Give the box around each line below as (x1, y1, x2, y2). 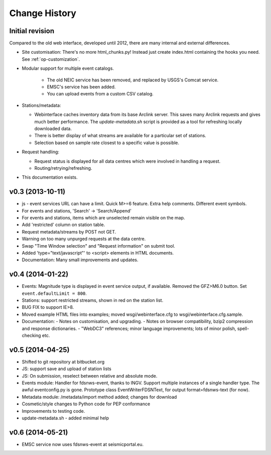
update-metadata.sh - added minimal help (22, 415, 109, 421)
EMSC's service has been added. (47, 84, 116, 90)
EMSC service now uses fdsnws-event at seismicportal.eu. (22, 441, 144, 447)
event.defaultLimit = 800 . (22, 290, 87, 296)
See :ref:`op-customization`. (22, 56, 80, 62)
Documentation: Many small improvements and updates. (22, 257, 139, 263)
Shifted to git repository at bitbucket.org (22, 359, 105, 365)
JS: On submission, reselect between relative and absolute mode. (22, 373, 158, 379)
